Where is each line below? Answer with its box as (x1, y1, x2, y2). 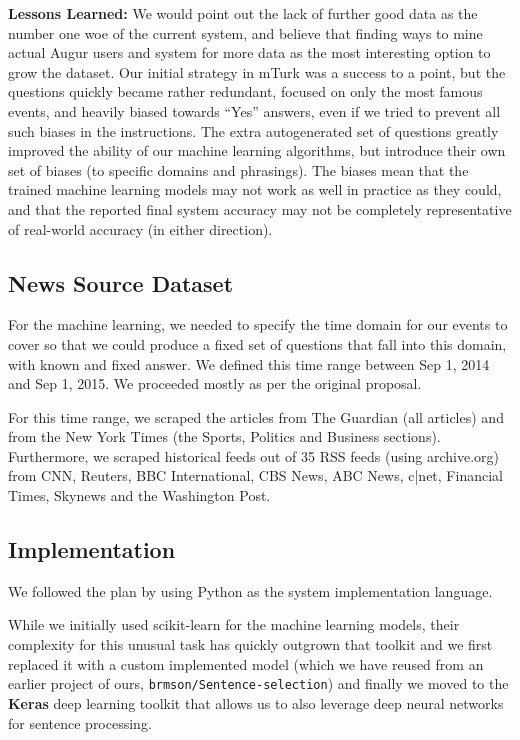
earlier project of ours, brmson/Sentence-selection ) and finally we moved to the (8, 673, 509, 694)
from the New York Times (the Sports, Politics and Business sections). (8, 426, 441, 447)
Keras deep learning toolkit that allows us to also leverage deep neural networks (8, 692, 504, 713)
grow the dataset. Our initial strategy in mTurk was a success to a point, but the (8, 61, 506, 82)
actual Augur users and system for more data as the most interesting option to (8, 42, 491, 63)
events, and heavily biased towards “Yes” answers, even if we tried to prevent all (8, 100, 501, 121)
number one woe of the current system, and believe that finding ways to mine (8, 22, 483, 43)
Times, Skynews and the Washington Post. (8, 485, 271, 506)
